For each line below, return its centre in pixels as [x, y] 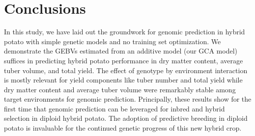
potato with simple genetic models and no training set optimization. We [113, 41]
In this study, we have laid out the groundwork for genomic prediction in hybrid [125, 32]
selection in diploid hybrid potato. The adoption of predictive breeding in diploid [126, 118]
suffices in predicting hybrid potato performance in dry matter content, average [124, 60]
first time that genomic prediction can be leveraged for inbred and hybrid [114, 108]
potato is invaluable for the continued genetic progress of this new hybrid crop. [123, 128]
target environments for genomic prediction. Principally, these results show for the [128, 99]
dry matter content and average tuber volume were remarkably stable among [120, 89]
